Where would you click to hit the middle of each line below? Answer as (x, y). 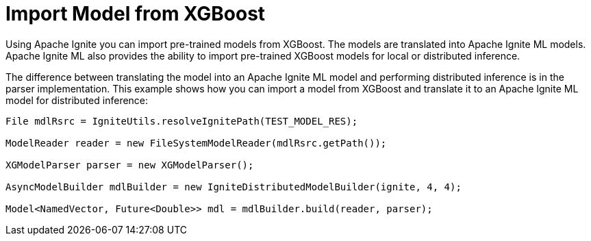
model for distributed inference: (77, 100)
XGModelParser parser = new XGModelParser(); (130, 165)
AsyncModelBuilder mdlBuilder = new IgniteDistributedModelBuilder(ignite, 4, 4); (234, 187)
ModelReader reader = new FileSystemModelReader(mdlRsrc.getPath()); (196, 143)
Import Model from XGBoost (136, 14)
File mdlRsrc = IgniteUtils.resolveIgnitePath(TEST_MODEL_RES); (182, 121)
